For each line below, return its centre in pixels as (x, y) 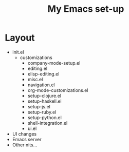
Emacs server (27, 139)
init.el (18, 52)
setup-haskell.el (45, 101)
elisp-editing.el (43, 74)
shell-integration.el (48, 123)
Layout (20, 38)
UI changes (24, 134)
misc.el (35, 79)
